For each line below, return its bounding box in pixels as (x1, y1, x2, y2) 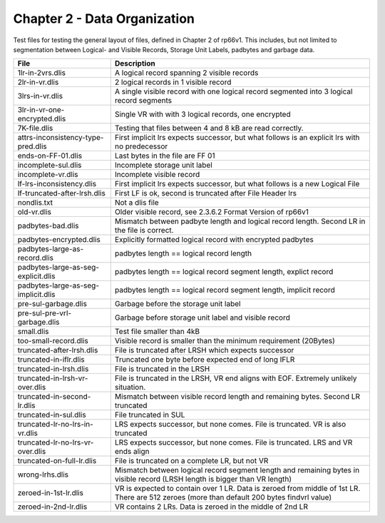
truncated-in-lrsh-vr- (17, 373, 88, 383)
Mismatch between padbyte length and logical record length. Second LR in (114, 216, 366, 226)
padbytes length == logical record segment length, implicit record (114, 285, 335, 295)
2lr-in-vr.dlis (17, 77, 59, 87)
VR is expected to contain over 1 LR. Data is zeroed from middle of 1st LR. (114, 484, 361, 494)
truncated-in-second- (17, 392, 91, 402)
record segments (114, 96, 173, 106)
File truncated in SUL (114, 410, 185, 420)
